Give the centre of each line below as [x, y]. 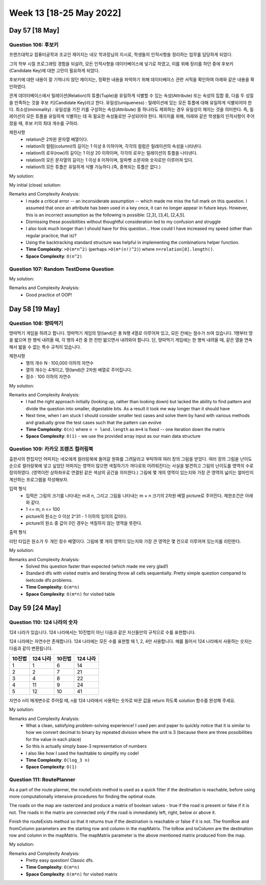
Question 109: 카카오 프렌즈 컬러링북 [51, 449]
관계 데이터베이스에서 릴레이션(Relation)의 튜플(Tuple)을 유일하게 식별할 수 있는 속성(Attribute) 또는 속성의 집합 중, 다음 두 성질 [131, 96]
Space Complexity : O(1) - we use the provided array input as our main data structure [113, 436]
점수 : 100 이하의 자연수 [49, 377]
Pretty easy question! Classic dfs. [60, 860]
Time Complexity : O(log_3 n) [58, 760]
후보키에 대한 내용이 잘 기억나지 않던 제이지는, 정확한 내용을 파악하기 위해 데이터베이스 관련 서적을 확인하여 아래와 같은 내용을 [129, 79]
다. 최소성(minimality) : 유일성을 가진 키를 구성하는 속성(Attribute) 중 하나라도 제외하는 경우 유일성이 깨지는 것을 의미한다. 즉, [129, 110]
